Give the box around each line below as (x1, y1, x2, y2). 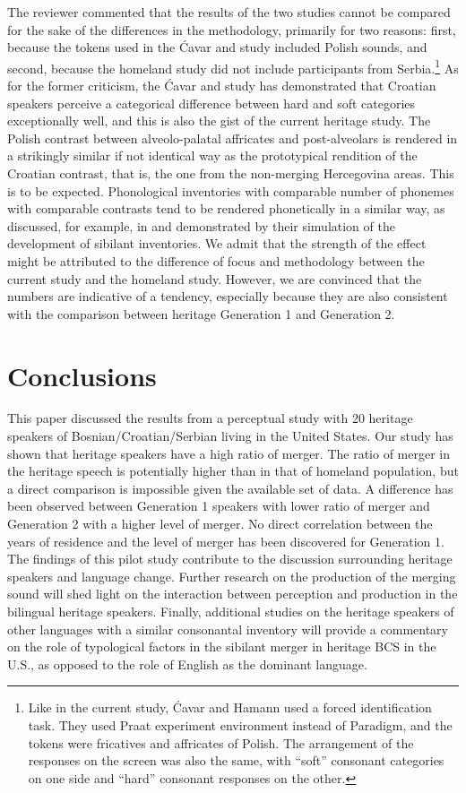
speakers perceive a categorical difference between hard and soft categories (7, 93, 416, 112)
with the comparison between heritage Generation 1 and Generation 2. (7, 304, 395, 323)
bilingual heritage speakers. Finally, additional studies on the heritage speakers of (7, 602, 454, 620)
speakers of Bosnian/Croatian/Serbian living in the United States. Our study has (7, 427, 453, 445)
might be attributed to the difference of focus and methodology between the (7, 251, 425, 270)
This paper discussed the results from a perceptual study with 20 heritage (7, 409, 413, 427)
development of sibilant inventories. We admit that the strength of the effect (7, 234, 427, 253)
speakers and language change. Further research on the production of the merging (7, 566, 456, 585)
